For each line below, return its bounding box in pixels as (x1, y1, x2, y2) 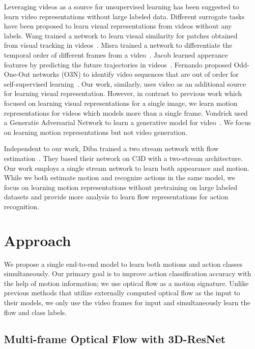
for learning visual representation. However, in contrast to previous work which (4, 88, 242, 98)
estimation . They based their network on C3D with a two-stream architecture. (4, 153, 243, 163)
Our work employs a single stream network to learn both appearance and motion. (4, 162, 250, 173)
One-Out (4, 69, 30, 79)
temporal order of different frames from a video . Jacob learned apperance (4, 49, 228, 60)
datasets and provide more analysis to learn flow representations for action (4, 191, 228, 202)
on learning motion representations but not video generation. (4, 127, 187, 137)
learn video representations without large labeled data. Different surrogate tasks (4, 11, 245, 21)
